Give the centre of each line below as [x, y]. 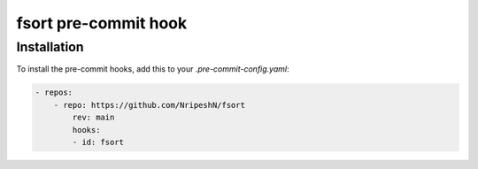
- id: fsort [98, 142]
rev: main [93, 118]
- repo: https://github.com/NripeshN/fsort [149, 105]
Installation [50, 47]
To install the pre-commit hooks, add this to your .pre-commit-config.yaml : [153, 69]
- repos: [54, 92]
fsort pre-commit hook [102, 23]
